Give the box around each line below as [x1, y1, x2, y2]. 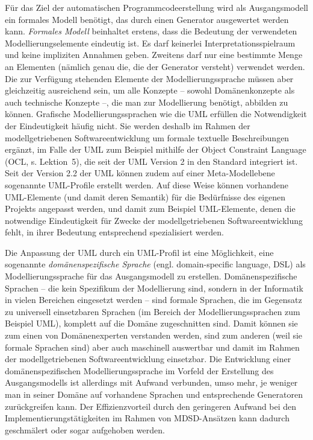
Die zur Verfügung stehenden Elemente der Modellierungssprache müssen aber [5, 72, 294, 84]
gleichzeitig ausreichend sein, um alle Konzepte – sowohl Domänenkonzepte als [5, 84, 295, 97]
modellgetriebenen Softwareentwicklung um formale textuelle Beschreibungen [5, 131, 290, 144]
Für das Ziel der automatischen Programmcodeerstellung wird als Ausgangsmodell [5, 1, 309, 13]
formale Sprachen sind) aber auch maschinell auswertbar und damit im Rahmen [5, 340, 300, 353]
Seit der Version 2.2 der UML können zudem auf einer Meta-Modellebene [5, 167, 275, 179]
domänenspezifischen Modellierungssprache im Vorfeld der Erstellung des [5, 364, 274, 377]
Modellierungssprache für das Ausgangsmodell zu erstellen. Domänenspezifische [5, 270, 297, 282]
